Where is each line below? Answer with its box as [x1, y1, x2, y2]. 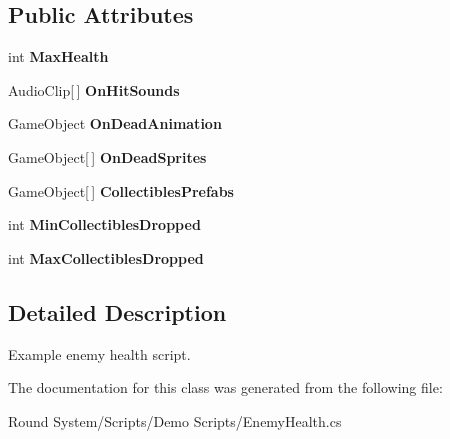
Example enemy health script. [8, 343, 191, 364]
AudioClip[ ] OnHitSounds [8, 79, 180, 100]
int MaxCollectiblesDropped [8, 247, 204, 268]
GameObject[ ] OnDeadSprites [8, 146, 207, 167]
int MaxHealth [8, 46, 109, 67]
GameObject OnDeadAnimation [8, 113, 222, 134]
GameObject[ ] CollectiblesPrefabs [8, 180, 234, 201]
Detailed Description [8, 296, 227, 327]
